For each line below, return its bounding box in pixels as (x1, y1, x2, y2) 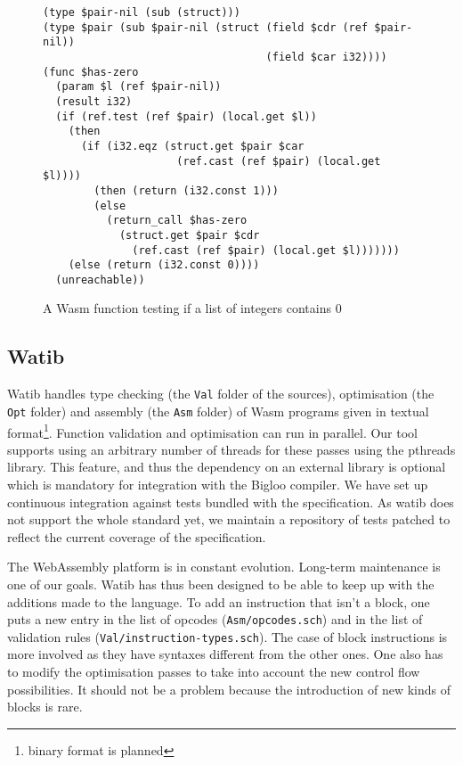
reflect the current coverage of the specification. (7, 527, 266, 546)
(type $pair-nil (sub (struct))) (43, 6, 240, 19)
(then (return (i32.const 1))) (93, 184, 279, 197)
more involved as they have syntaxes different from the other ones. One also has (7, 645, 443, 663)
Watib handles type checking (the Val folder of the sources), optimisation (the (7, 384, 435, 403)
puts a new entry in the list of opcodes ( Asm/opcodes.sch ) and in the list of (7, 610, 423, 629)
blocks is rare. (7, 697, 83, 716)
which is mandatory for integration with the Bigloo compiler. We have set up (7, 475, 428, 494)
